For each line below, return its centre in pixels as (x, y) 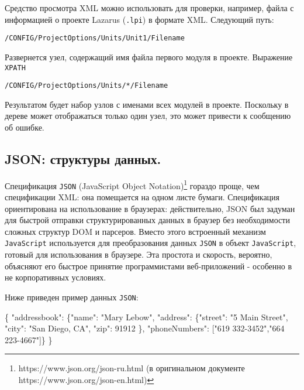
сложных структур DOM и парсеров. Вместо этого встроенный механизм (135, 231)
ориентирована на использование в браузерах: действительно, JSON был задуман (150, 208)
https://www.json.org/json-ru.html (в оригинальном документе (132, 368)
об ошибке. (25, 127)
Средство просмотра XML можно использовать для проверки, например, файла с (149, 8)
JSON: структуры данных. (83, 158)
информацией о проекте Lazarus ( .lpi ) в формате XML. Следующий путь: (139, 19)
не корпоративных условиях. (56, 277)
